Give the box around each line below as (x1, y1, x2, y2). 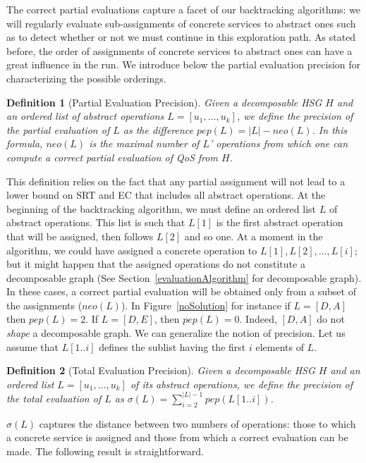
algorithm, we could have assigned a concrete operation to (6, 242, 257, 257)
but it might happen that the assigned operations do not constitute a (6, 257, 305, 271)
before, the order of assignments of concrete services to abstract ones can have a (6, 43, 353, 58)
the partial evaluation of (6, 122, 110, 137)
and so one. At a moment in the (184, 228, 323, 243)
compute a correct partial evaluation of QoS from (6, 149, 218, 164)
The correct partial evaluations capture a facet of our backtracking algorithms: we (6, 2, 361, 16)
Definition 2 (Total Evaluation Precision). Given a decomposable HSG (6, 363, 315, 378)
